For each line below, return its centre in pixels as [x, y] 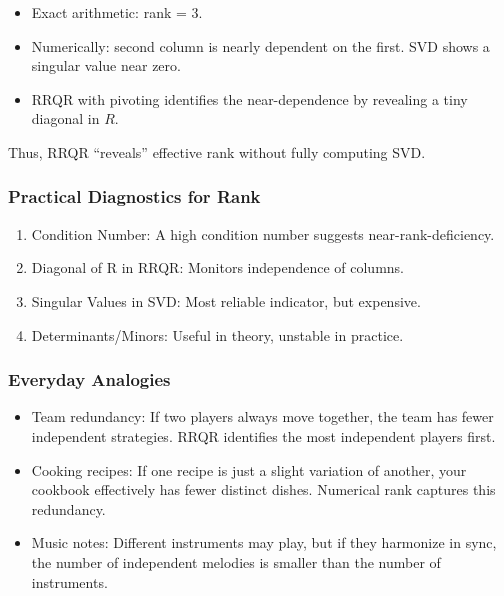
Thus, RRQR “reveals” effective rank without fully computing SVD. [217, 151]
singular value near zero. [106, 65]
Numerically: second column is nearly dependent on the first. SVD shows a [260, 45]
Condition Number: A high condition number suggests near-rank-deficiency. [263, 233]
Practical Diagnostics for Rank [134, 196]
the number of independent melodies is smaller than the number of [236, 561]
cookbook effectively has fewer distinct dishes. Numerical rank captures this [263, 489]
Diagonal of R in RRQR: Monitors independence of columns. [217, 267]
